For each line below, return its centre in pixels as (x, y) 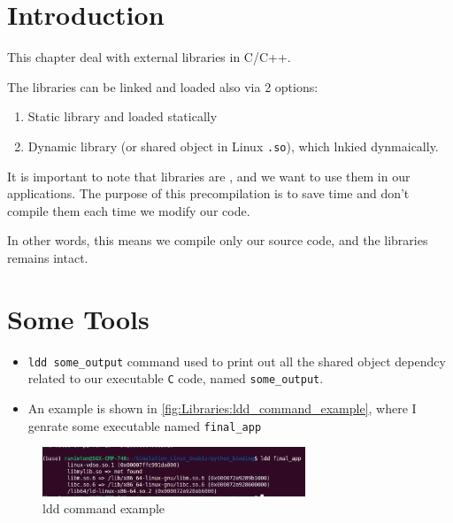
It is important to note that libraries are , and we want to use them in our (209, 176)
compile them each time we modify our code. (129, 210)
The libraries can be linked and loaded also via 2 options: (163, 86)
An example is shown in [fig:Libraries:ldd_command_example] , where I (222, 408)
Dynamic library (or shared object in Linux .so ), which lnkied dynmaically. (233, 146)
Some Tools (78, 318)
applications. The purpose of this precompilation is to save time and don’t (208, 193)
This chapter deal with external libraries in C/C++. (149, 57)
